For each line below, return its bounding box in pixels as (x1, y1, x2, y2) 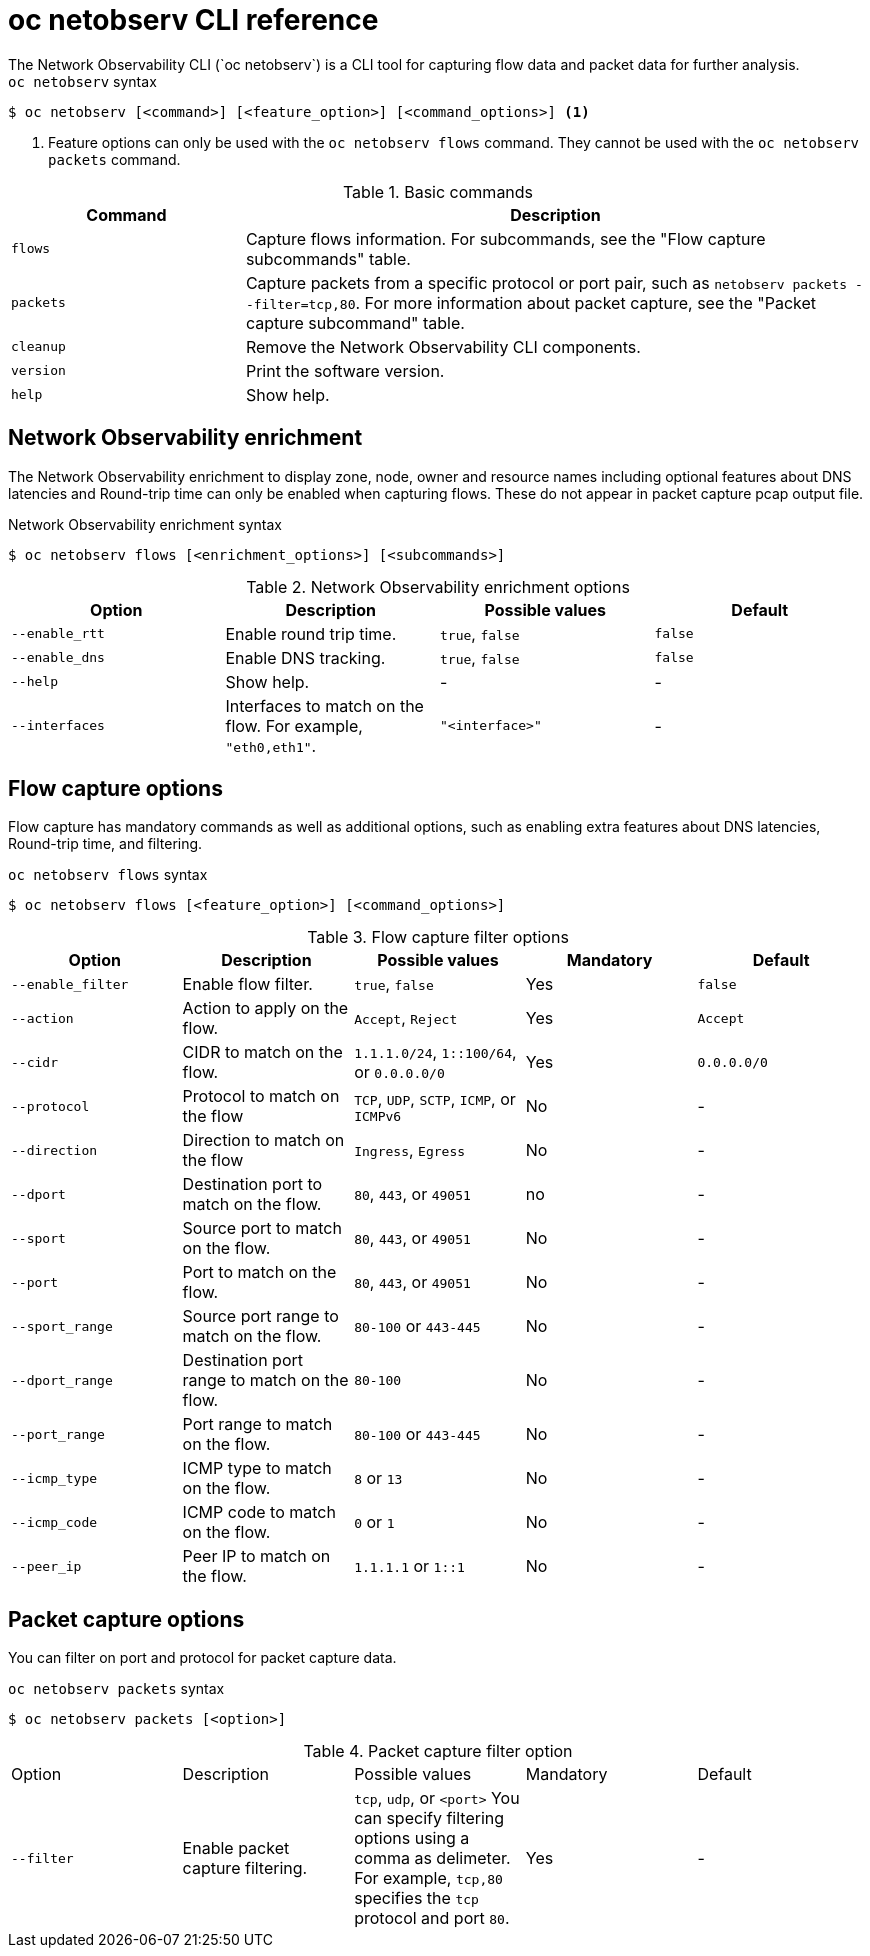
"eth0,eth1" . (225, 735, 317, 756)
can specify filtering (354, 1808, 505, 1829)
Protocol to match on (182, 1086, 340, 1107)
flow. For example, (225, 715, 363, 736)
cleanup (11, 339, 66, 355)
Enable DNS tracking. (225, 647, 386, 668)
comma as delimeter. (354, 1848, 511, 1869)
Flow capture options (8, 776, 223, 802)
